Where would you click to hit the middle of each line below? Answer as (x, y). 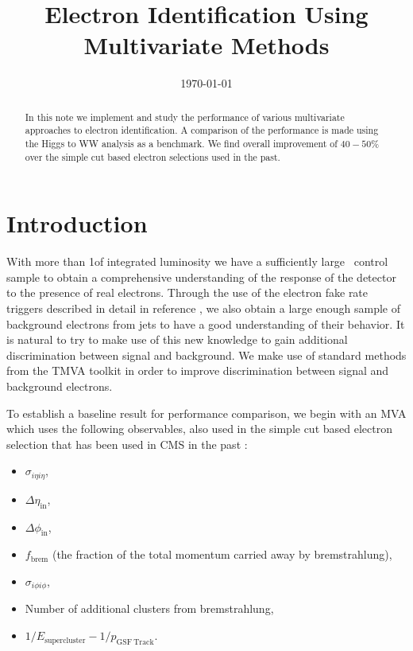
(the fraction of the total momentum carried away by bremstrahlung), (222, 554)
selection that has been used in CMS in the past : (127, 444)
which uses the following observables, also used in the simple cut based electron (199, 429)
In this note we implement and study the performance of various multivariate (185, 117)
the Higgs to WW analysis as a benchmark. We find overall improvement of (181, 144)
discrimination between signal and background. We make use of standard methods (206, 355)
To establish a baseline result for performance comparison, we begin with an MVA (206, 413)
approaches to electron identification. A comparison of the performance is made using (202, 130)
